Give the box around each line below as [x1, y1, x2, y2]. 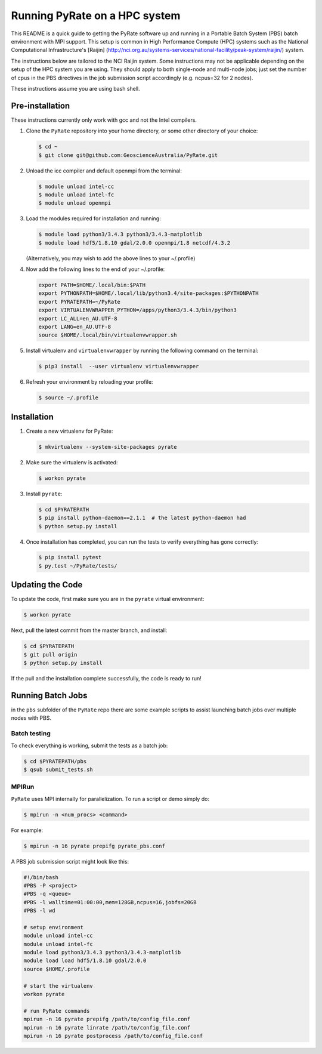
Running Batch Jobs [11, 690, 88, 701]
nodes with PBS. [11, 714, 52, 722]
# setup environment [23, 924, 83, 930]
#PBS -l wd [23, 907, 55, 914]
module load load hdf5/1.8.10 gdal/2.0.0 [23, 957, 147, 964]
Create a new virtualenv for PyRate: [26, 427, 113, 434]
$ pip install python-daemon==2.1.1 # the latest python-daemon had [38, 514, 246, 522]
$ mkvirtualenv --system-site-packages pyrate [38, 443, 177, 450]
